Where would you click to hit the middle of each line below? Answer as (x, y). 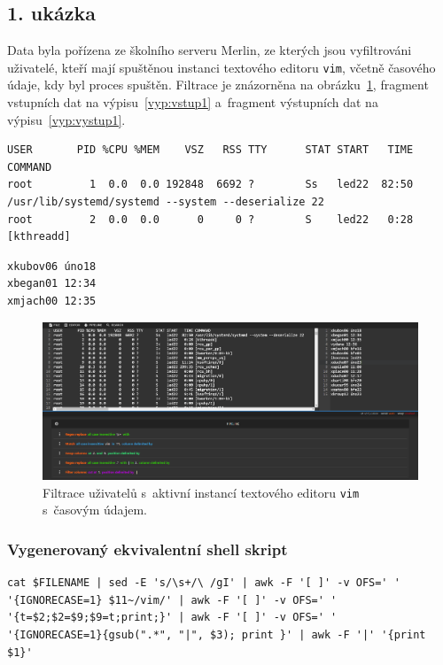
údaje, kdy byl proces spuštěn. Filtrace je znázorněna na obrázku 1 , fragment (218, 85)
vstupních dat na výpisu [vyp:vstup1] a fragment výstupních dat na (193, 102)
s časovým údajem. (95, 510)
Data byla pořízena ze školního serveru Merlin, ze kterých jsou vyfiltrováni (210, 50)
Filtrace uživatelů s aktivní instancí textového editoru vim (201, 492)
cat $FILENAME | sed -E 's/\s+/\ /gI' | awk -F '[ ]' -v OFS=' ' (204, 583)
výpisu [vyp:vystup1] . (66, 119)
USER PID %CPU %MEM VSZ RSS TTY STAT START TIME (210, 150)
